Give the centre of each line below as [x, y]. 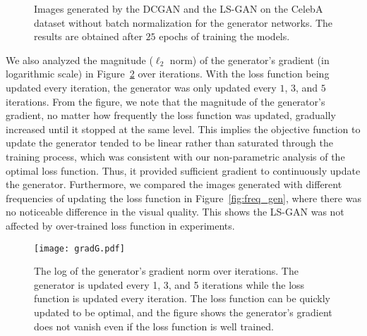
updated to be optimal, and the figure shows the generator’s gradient [183, 312]
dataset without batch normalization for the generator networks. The [183, 22]
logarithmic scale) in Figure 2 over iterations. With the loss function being [168, 74]
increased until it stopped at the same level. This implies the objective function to [183, 129]
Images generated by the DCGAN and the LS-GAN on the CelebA [179, 8]
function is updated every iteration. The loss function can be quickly [182, 298]
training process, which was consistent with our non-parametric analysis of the [175, 156]
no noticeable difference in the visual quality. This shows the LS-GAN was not [175, 212]
